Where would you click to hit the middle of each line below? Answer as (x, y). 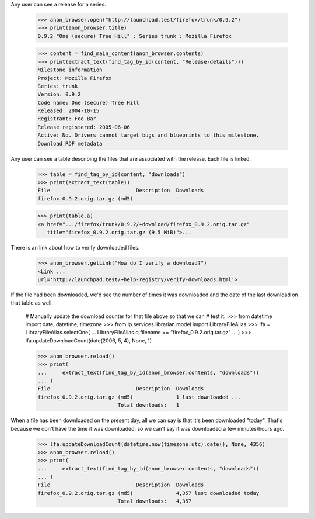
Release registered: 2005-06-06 (84, 127)
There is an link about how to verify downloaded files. (75, 248)
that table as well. (32, 303)
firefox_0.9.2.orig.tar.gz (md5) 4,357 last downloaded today (148, 493)
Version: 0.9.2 (59, 94)
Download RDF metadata (70, 143)
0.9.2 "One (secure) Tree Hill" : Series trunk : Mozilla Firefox (134, 36)
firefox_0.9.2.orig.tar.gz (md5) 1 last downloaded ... (139, 397)
